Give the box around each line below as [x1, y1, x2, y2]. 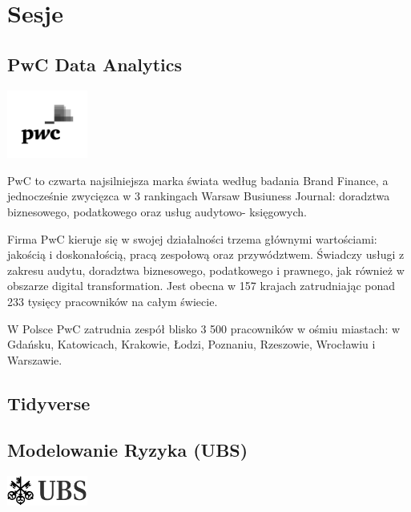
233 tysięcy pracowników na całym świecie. [7, 292, 218, 309]
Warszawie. [7, 351, 62, 368]
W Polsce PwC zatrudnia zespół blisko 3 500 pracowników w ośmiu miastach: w [7, 320, 401, 337]
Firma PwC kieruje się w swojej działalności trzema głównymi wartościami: [7, 230, 377, 247]
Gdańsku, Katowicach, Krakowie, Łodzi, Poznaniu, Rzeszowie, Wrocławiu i [7, 336, 376, 353]
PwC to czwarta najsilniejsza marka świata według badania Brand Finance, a [7, 171, 389, 188]
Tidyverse [7, 390, 91, 415]
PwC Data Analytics [7, 51, 183, 76]
